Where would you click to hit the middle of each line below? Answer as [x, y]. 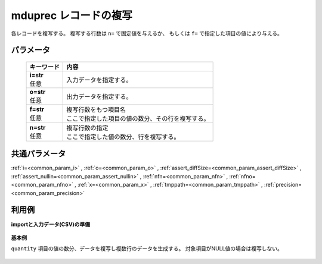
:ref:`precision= [283, 185]
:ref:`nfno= [242, 176]
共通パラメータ [38, 154]
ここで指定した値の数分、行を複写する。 [123, 137]
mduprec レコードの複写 [72, 15]
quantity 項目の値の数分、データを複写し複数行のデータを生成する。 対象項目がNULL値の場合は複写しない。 [147, 249]
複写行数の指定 [87, 128]
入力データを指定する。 [99, 80]
